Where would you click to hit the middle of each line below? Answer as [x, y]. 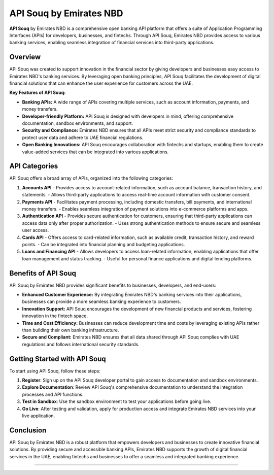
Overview [25, 57]
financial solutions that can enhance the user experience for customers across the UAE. [101, 83]
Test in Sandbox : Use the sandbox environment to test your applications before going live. [117, 401]
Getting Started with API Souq [58, 359]
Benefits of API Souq [43, 273]
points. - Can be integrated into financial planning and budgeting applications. [104, 244]
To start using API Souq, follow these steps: [55, 371]
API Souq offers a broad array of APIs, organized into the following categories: [91, 178]
